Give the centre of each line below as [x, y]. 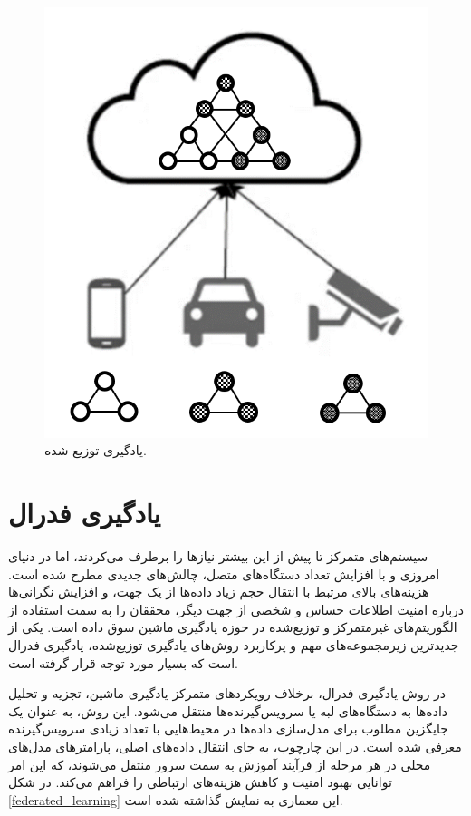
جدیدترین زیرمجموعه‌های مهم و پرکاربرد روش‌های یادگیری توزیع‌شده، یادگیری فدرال [234, 645]
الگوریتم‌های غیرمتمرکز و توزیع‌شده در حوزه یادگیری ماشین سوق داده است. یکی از [233, 627]
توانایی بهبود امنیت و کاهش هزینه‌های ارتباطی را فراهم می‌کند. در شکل [200, 782]
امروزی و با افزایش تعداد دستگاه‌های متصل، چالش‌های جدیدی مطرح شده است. [224, 573]
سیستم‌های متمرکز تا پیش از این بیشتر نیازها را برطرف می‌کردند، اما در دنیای [218, 556]
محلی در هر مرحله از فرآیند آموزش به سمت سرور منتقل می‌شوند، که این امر [220, 764]
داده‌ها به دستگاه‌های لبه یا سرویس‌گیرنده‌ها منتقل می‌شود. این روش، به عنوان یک [228, 710]
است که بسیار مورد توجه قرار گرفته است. [123, 662]
